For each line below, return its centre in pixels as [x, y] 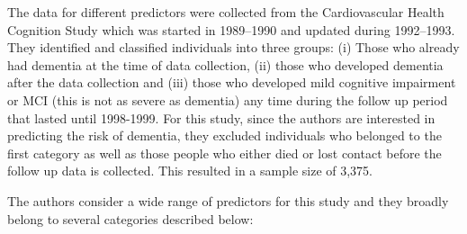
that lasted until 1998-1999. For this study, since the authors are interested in [221, 117]
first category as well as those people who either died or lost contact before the [225, 153]
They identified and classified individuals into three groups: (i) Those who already [233, 47]
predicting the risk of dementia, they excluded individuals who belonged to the [225, 135]
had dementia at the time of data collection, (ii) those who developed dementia [225, 64]
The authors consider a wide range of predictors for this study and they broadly [228, 200]
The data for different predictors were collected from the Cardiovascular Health [226, 12]
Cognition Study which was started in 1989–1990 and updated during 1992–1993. [231, 29]
